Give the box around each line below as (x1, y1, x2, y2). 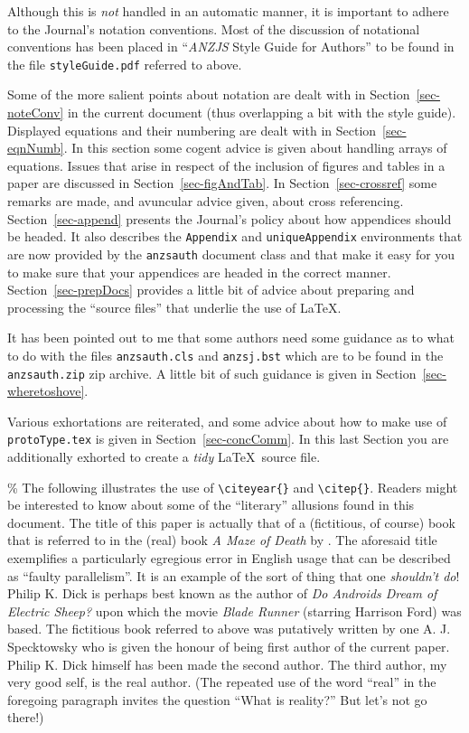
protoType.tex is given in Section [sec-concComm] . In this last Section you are (7, 429, 449, 448)
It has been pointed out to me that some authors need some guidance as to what (7, 328, 455, 347)
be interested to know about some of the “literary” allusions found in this (7, 495, 415, 514)
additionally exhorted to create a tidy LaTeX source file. (7, 447, 321, 466)
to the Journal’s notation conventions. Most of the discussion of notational (7, 19, 420, 38)
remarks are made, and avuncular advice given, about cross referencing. (7, 192, 404, 210)
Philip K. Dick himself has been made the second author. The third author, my (7, 654, 447, 673)
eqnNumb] (7, 138, 64, 157)
